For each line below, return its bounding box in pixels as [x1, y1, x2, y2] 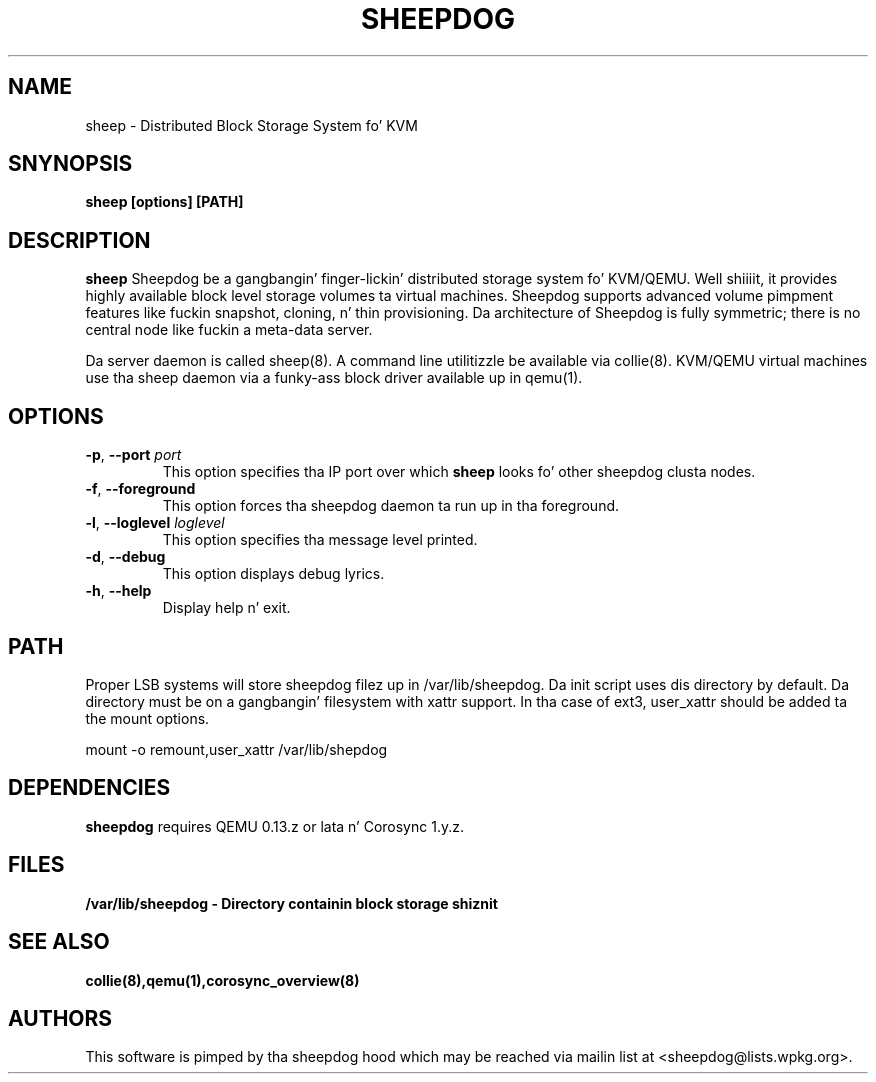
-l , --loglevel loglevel [85, 514, 225, 532]
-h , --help [85, 582, 152, 600]
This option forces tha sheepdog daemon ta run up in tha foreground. [162, 497, 620, 515]
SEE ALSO [8, 929, 110, 955]
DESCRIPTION [8, 227, 151, 253]
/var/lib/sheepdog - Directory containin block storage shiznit [85, 894, 498, 912]
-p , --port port [85, 446, 182, 464]
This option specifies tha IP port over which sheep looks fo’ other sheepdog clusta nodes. [162, 463, 756, 481]
